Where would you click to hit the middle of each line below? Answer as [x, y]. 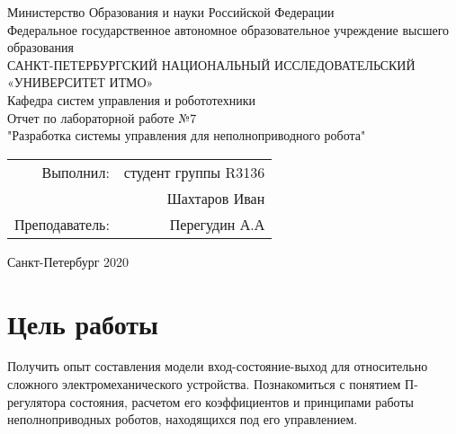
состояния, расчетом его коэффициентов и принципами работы [241, 401]
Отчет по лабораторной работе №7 [102, 117]
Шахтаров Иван [216, 198]
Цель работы [83, 323]
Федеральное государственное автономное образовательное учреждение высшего [228, 29]
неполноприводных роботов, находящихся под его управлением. [183, 419]
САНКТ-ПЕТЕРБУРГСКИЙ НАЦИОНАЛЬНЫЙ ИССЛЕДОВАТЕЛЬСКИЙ [211, 64]
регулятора [36, 401]
